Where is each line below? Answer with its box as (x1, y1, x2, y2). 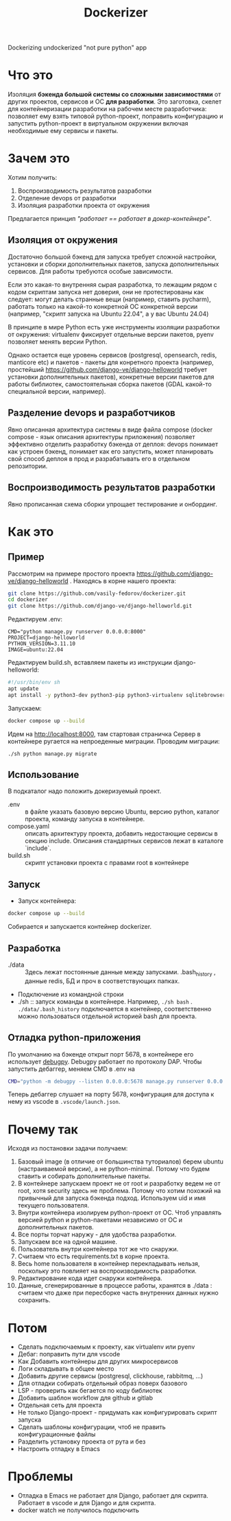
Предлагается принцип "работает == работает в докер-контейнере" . (8, 215, 212, 223)
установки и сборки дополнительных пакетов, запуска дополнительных (8, 259, 219, 268)
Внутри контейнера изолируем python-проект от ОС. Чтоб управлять (17, 1209, 222, 1217)
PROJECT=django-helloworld (8, 635, 85, 641)
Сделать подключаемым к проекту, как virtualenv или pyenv (17, 1343, 195, 1351)
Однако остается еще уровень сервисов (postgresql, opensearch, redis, (8, 351, 217, 359)
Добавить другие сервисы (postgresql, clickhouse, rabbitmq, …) (17, 1372, 204, 1380)
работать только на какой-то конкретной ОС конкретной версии (8, 302, 198, 310)
